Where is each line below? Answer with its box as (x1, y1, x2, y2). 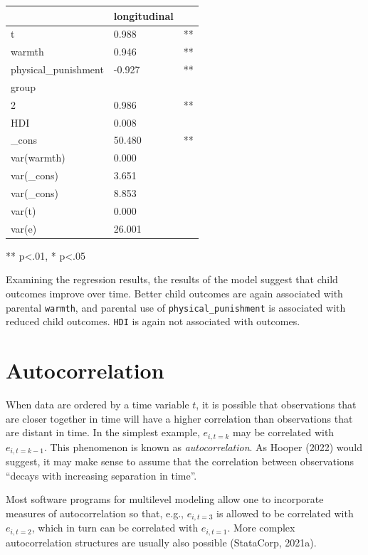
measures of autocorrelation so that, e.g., (6, 505, 184, 520)
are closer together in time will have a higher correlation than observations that (6, 411, 353, 425)
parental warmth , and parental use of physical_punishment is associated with (6, 300, 346, 314)
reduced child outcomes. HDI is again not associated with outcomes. (6, 314, 300, 329)
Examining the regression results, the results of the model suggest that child (6, 272, 338, 287)
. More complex (227, 520, 295, 535)
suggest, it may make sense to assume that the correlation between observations (6, 454, 354, 469)
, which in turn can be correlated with (31, 520, 199, 535)
